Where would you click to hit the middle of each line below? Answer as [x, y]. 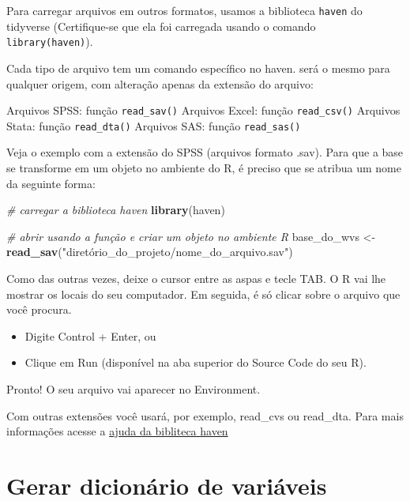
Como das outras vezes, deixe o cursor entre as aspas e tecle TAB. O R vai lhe [196, 278]
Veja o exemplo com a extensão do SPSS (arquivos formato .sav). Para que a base [205, 152]
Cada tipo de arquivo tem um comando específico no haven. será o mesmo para [198, 68]
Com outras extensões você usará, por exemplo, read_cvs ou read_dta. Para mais [205, 415]
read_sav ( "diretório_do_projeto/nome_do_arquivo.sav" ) [150, 252]
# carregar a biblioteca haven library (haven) [116, 210]
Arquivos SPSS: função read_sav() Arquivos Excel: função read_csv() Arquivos [203, 110]
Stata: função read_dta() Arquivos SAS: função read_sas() [154, 125]
